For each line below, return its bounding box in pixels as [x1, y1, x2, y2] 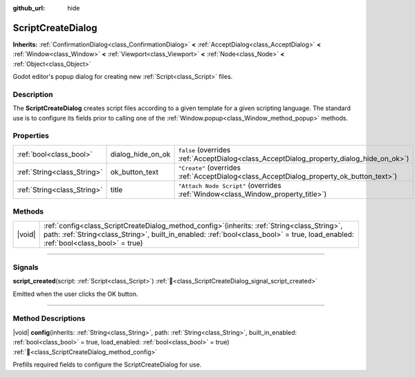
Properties [12, 131, 50, 141]
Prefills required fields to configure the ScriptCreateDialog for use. [12, 360, 202, 369]
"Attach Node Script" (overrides [178, 180, 282, 190]
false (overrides [178, 145, 231, 155]
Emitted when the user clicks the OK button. [12, 290, 138, 298]
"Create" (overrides [178, 163, 241, 173]
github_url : [12, 4, 45, 12]
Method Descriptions [12, 314, 86, 324]
